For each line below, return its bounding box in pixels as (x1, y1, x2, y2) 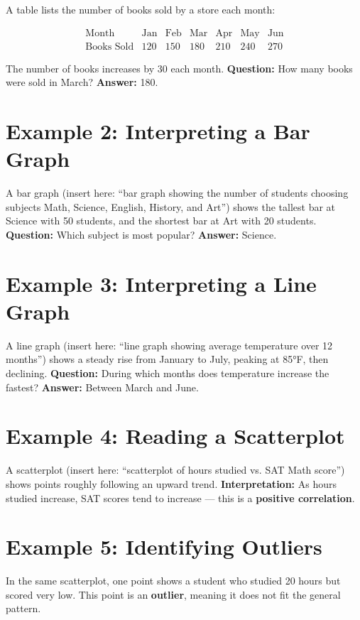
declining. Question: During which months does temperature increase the (6, 366, 329, 381)
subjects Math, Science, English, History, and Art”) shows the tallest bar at (6, 199, 336, 214)
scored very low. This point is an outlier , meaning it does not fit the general (6, 587, 341, 602)
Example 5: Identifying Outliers (6, 532, 322, 561)
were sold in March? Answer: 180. (6, 75, 158, 89)
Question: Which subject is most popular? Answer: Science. (6, 227, 277, 241)
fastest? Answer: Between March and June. (6, 379, 199, 394)
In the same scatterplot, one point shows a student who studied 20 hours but (6, 573, 341, 588)
